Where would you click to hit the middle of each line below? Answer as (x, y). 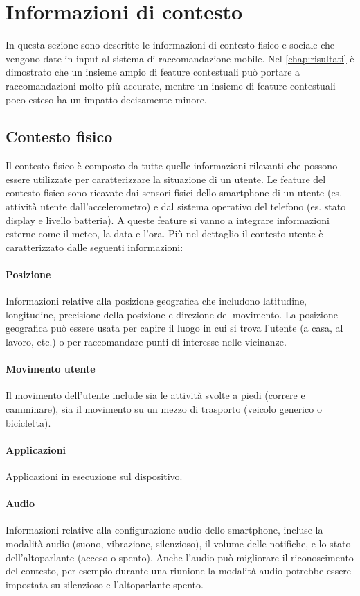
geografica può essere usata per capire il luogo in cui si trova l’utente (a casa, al (174, 328)
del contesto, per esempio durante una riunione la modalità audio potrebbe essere (179, 571)
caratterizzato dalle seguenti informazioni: (94, 247)
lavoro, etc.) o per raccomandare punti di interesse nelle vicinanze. (146, 342)
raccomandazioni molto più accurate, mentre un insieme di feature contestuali (171, 85)
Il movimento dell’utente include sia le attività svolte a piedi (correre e (155, 395)
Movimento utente (51, 369)
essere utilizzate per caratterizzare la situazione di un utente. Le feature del (166, 179)
